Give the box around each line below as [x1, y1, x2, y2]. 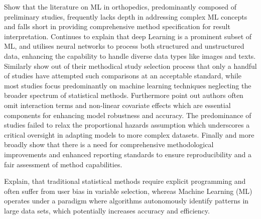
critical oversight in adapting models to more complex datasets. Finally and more [4, 129, 254, 140]
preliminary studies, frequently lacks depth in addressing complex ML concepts [4, 11, 247, 22]
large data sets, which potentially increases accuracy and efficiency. [4, 205, 210, 215]
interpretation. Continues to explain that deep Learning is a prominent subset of [4, 31, 252, 41]
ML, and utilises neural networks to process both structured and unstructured [4, 41, 244, 51]
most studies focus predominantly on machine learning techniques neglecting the [4, 80, 251, 90]
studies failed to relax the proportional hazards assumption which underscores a [4, 120, 250, 130]
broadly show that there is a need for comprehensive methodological [4, 139, 214, 150]
